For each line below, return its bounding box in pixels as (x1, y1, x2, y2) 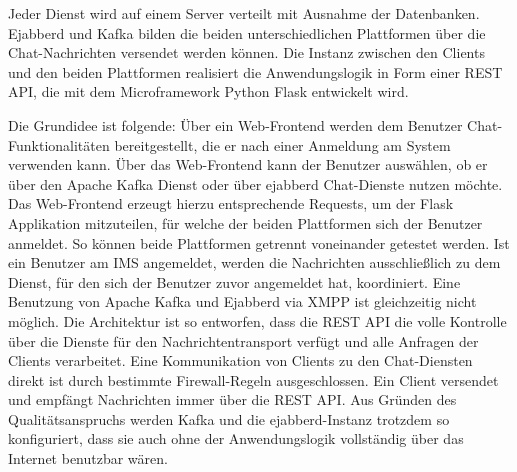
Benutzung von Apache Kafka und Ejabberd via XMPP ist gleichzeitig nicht (8, 291, 477, 312)
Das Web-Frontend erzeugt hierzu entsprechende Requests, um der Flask (8, 193, 454, 214)
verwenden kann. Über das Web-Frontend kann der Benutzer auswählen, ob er (8, 154, 488, 175)
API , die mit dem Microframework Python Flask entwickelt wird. (8, 81, 409, 102)
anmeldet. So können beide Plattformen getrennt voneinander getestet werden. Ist (8, 232, 510, 253)
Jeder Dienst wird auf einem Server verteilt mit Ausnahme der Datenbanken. (8, 3, 480, 23)
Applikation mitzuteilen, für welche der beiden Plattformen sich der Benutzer (8, 212, 483, 233)
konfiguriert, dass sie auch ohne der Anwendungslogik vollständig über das (8, 428, 464, 449)
